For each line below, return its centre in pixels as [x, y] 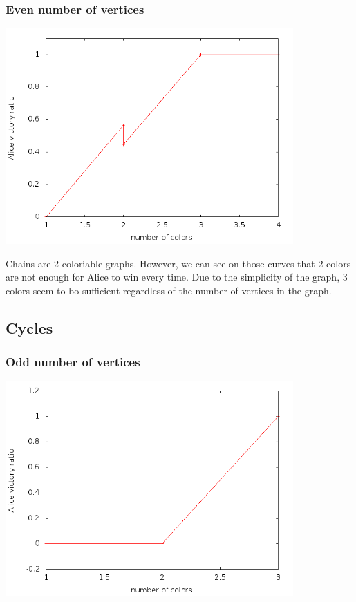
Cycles [29, 327]
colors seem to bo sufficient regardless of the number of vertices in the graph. [169, 290]
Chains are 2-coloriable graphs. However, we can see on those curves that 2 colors [178, 263]
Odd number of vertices [73, 362]
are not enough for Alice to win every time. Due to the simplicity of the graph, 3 [177, 277]
